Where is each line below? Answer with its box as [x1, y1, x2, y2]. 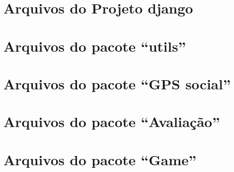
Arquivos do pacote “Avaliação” [3, 112, 220, 131]
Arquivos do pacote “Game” [3, 149, 197, 169]
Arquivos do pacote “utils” [3, 36, 186, 56]
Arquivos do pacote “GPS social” [3, 73, 231, 93]
